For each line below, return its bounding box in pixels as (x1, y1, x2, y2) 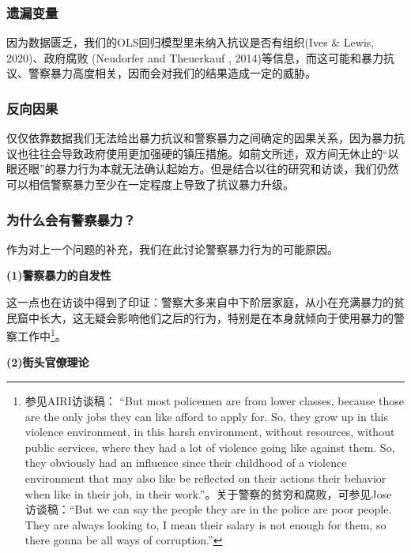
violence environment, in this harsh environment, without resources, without (25, 423, 395, 440)
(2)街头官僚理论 (6, 354, 89, 371)
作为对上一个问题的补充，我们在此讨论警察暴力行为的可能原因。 (6, 240, 338, 257)
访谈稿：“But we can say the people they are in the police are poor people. (25, 501, 392, 517)
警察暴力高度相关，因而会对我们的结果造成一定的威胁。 (28, 65, 316, 81)
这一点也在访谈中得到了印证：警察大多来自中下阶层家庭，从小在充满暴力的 (6, 294, 394, 310)
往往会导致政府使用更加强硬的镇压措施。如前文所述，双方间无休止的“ (28, 145, 388, 161)
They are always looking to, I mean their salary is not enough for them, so (25, 516, 386, 532)
